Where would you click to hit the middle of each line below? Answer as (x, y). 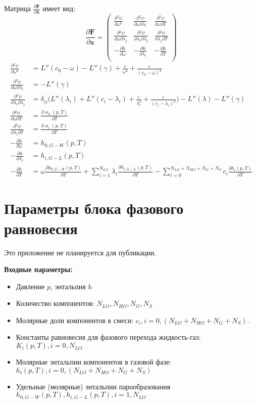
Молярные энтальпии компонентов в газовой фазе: (94, 362)
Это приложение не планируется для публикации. (80, 252)
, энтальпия (68, 286)
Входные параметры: (38, 269)
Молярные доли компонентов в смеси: (75, 320)
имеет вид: (59, 8)
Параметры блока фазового (94, 208)
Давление (30, 286)
